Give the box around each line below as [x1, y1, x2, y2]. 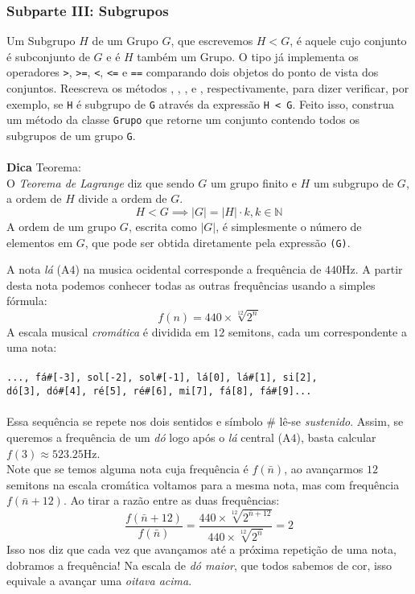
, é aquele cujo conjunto [290, 32, 407, 49]
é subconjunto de [6, 47, 90, 64]
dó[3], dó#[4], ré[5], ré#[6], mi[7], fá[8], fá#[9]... [6, 386, 312, 398]
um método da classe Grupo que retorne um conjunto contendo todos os [6, 111, 360, 128]
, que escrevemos [171, 32, 253, 49]
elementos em [6, 233, 73, 250]
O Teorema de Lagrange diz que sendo [6, 174, 195, 191]
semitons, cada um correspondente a [228, 323, 407, 340]
